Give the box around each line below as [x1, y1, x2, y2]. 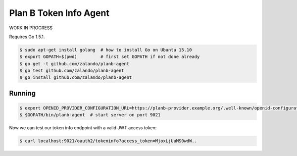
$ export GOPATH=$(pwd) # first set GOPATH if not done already [19, 54, 200, 59]
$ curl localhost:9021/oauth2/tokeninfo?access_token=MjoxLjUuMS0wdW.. [19, 138, 198, 144]
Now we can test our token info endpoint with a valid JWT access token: [9, 125, 157, 131]
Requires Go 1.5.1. [9, 34, 45, 40]
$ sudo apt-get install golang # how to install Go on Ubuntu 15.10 [19, 47, 192, 52]
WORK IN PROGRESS [9, 25, 53, 31]
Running [9, 89, 36, 98]
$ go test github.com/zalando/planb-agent [19, 68, 124, 74]
